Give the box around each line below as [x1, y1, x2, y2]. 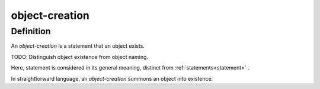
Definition [11, 26, 51, 37]
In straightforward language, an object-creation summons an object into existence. [11, 75, 213, 82]
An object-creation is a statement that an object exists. [11, 42, 145, 50]
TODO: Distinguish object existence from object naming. [11, 53, 148, 60]
